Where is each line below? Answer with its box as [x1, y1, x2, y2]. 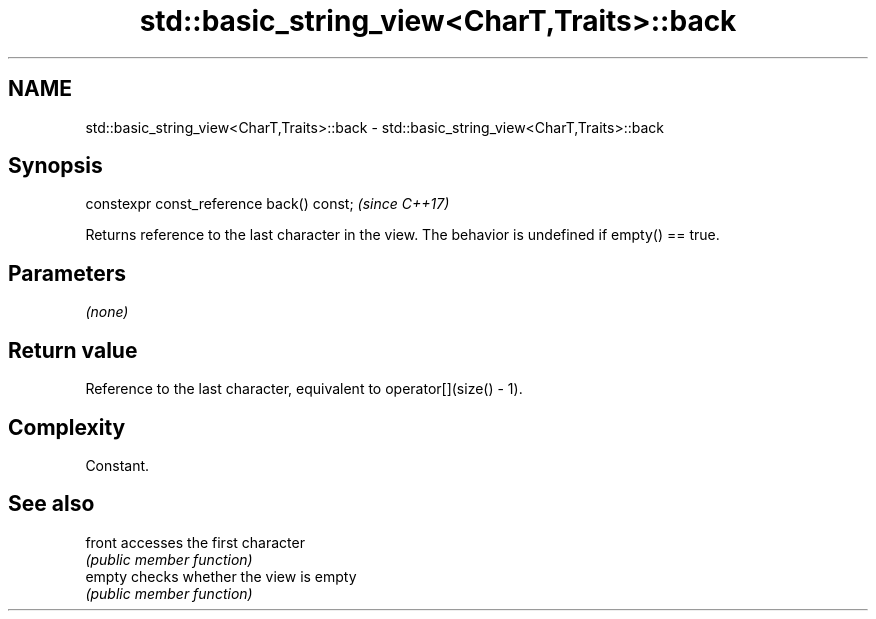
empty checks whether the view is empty [85, 567, 357, 585]
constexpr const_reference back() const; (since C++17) [85, 195, 450, 213]
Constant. [85, 456, 150, 474]
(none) [85, 303, 129, 321]
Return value [8, 337, 138, 363]
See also [8, 491, 95, 517]
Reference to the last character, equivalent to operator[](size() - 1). [85, 380, 523, 398]
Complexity [8, 414, 126, 440]
